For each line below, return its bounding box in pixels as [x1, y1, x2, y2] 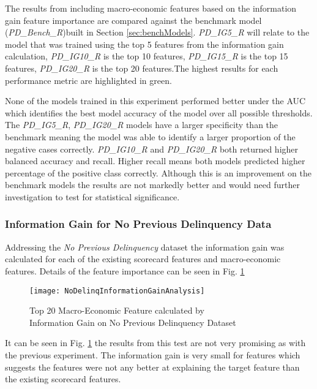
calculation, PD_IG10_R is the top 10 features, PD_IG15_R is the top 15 [5, 50, 288, 62]
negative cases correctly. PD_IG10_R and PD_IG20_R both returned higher [5, 142, 299, 155]
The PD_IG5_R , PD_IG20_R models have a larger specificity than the [5, 118, 278, 131]
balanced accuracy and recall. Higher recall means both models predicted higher [5, 154, 305, 167]
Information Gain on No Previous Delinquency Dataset [29, 315, 236, 328]
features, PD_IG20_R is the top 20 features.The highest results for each [5, 61, 278, 74]
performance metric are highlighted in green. [5, 74, 172, 86]
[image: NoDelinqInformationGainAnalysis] [29, 286, 205, 295]
